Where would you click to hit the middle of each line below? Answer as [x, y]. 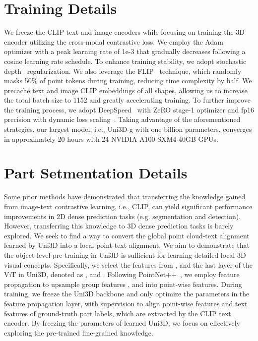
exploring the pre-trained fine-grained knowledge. [79, 332]
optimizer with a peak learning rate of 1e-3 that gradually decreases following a [125, 51]
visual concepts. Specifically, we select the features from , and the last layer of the [128, 264]
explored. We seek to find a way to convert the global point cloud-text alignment [127, 235]
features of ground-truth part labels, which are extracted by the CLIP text [118, 313]
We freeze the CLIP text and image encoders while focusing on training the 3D [125, 32]
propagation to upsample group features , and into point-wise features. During [123, 284]
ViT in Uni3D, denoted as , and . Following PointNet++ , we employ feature [122, 274]
